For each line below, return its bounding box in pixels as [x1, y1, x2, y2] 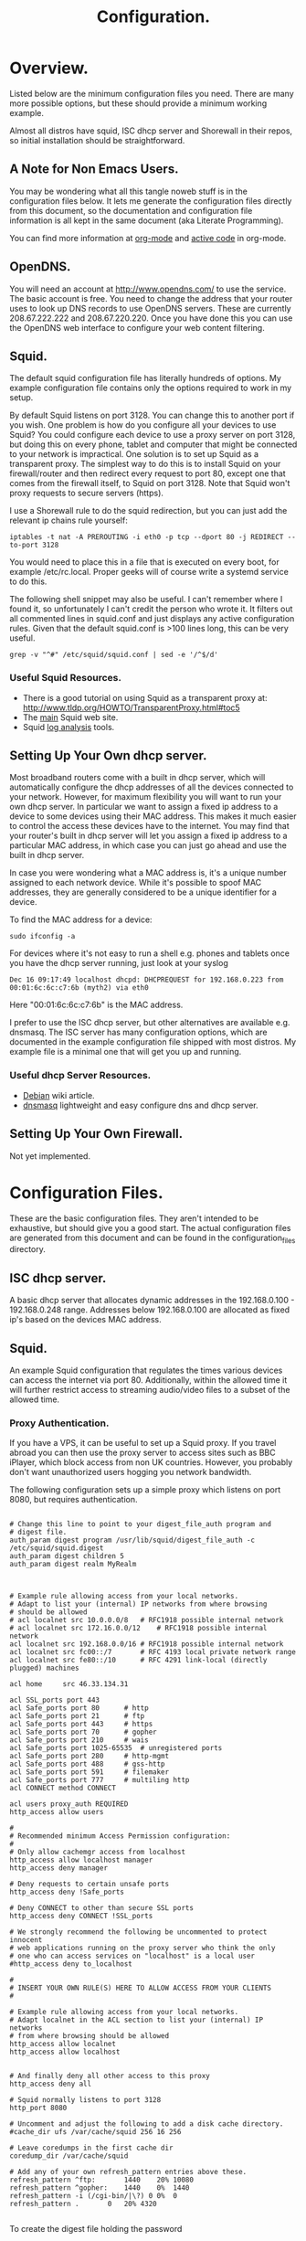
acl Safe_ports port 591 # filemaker [9, 1768, 170, 1777]
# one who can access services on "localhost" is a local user [9, 1951, 256, 1961]
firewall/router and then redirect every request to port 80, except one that [9, 468, 286, 479]
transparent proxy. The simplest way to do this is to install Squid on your [9, 459, 281, 470]
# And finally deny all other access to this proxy [9, 2072, 210, 2081]
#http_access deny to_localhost [9, 1960, 132, 1969]
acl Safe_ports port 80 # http [9, 1704, 149, 1713]
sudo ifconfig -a [9, 932, 76, 941]
